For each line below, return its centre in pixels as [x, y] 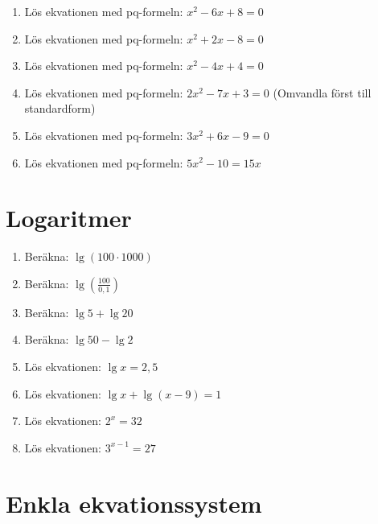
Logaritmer [69, 218]
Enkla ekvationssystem [134, 503]
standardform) [60, 108]
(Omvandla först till [322, 92]
